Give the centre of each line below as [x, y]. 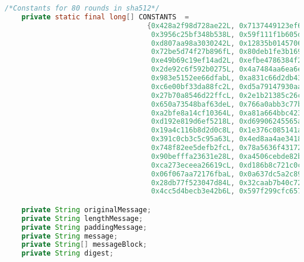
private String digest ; [68, 254]
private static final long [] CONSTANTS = [105, 17]
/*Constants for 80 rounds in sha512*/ [82, 8]
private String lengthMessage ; [82, 218]
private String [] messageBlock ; [84, 245]
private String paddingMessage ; [84, 227]
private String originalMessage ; [86, 210]
